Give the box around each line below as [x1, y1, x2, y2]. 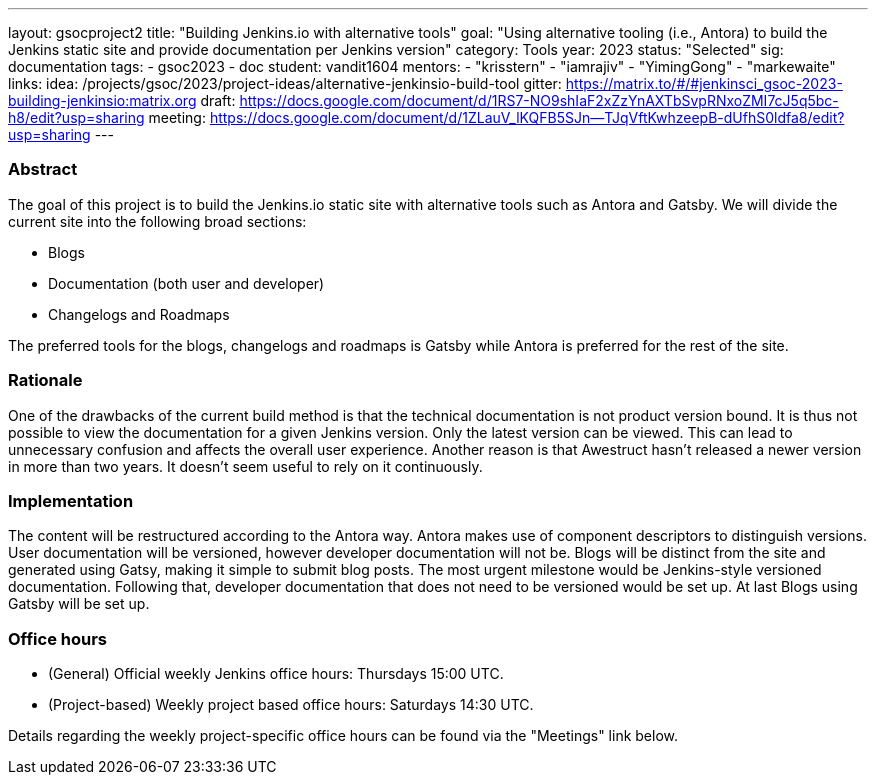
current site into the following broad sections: [8, 212, 307, 230]
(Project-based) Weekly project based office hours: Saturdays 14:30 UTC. [48, 696, 534, 713]
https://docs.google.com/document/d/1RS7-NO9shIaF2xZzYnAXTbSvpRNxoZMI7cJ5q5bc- [239, 92, 839, 109]
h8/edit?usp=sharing [8, 109, 145, 126]
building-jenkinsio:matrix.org [8, 92, 197, 109]
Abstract [8, 159, 78, 180]
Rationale [8, 370, 83, 391]
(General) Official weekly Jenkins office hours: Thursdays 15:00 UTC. [48, 665, 504, 682]
